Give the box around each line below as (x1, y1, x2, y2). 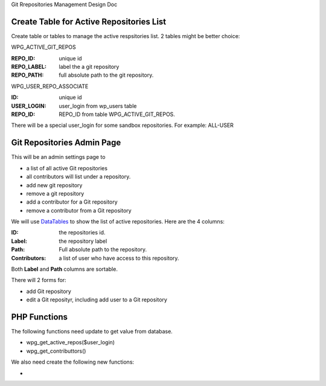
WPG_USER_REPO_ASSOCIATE (11, 82, 89, 90)
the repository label (59, 237, 107, 245)
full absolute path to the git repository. (59, 71, 154, 79)
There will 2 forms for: (11, 277, 66, 284)
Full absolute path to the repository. (59, 246, 147, 253)
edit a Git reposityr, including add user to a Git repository (26, 296, 167, 303)
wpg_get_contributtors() (26, 347, 86, 355)
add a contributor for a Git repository (26, 198, 118, 205)
